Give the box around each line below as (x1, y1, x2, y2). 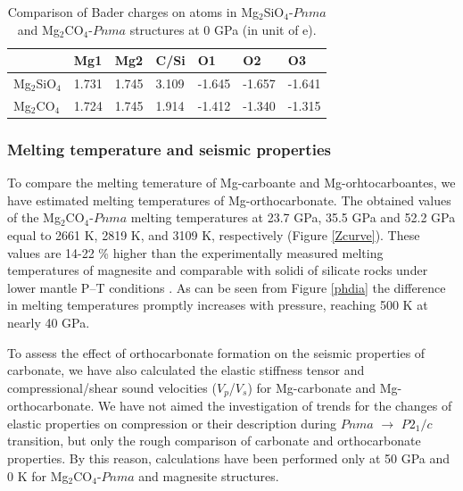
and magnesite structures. (138, 466, 279, 485)
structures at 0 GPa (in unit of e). (129, 20, 317, 38)
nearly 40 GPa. (7, 312, 90, 331)
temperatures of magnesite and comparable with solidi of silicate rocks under (7, 261, 428, 279)
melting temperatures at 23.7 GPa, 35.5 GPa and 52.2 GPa (130, 208, 456, 227)
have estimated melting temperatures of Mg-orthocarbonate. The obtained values (7, 190, 451, 209)
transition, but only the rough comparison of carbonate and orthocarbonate (7, 431, 421, 450)
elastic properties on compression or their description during (7, 413, 336, 432)
